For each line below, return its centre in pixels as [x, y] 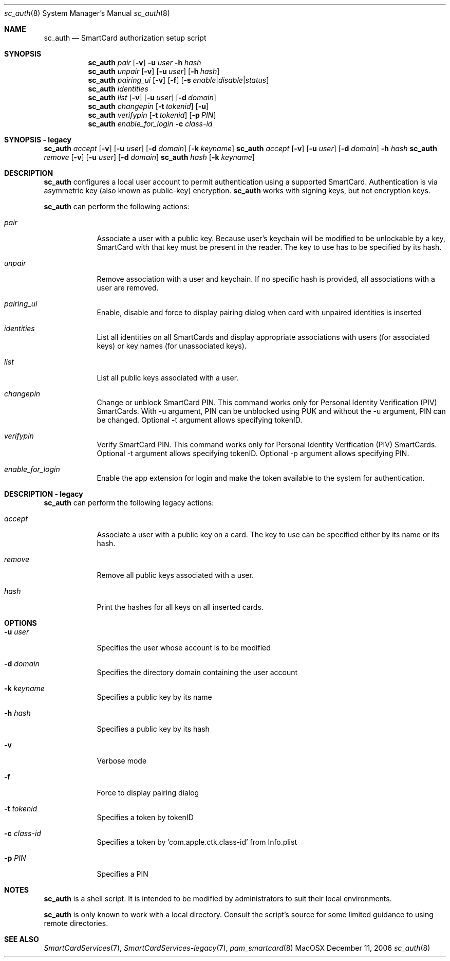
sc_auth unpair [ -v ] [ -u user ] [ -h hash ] [154, 71]
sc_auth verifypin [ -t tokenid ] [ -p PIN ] [152, 115]
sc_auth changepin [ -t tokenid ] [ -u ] [148, 106]
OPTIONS [21, 623]
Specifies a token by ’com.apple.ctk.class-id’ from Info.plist [197, 842]
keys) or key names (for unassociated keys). [172, 346]
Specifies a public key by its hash [153, 729]
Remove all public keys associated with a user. [175, 575]
